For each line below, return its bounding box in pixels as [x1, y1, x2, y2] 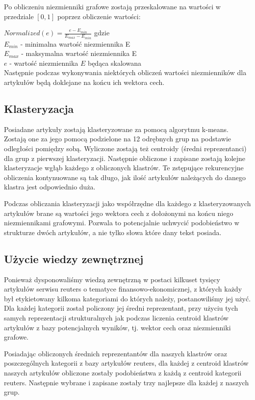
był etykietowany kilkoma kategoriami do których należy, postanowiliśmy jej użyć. [4, 293, 251, 303]
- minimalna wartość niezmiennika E [20, 38, 130, 49]
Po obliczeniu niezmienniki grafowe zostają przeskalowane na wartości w [4, 1, 221, 11]
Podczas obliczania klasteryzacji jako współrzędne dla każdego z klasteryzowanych [4, 198, 251, 208]
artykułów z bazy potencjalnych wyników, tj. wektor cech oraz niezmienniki [4, 322, 231, 332]
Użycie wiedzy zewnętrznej [4, 251, 144, 266]
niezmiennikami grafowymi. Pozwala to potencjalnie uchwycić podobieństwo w [4, 217, 239, 228]
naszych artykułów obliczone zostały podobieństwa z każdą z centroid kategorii [4, 367, 242, 377]
